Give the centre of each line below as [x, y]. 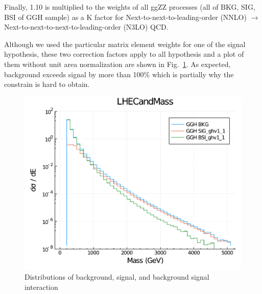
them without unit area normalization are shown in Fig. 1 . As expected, [117, 64]
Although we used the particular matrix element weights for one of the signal [125, 44]
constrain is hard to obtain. [47, 84]
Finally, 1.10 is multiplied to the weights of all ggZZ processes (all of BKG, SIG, [130, 7]
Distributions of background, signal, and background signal [117, 277]
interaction [41, 287]
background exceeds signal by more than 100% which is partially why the [119, 74]
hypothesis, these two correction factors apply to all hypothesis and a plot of [124, 54]
